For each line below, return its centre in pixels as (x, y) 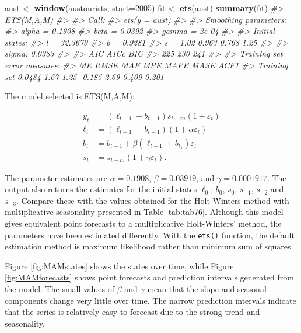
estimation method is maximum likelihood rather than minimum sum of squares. (149, 246)
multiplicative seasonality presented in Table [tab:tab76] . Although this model (144, 212)
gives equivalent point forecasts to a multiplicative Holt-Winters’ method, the (143, 223)
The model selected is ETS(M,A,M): (70, 96)
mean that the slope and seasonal (207, 289)
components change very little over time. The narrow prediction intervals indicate (150, 300)
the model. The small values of (60, 289)
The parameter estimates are (56, 177)
